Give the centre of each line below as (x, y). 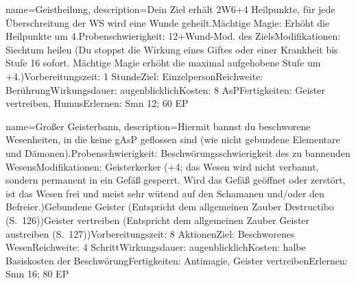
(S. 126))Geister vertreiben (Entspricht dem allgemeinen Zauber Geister (158, 220)
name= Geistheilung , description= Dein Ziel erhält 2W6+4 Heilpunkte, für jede (170, 9)
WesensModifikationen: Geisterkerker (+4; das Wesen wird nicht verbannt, (162, 166)
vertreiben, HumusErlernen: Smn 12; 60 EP (97, 103)
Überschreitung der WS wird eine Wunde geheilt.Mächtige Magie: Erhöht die (168, 22)
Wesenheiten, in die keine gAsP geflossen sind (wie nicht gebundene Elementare (173, 139)
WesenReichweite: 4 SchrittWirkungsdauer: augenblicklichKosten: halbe (156, 247)
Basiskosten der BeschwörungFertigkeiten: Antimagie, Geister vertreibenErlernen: (177, 260)
